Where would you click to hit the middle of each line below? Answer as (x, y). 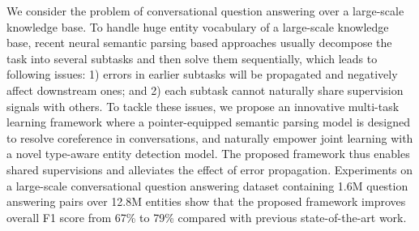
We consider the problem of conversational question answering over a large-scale (205, 11)
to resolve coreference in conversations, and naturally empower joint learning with (210, 137)
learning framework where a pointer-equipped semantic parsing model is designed (208, 122)
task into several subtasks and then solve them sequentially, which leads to (192, 58)
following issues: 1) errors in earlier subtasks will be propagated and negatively (202, 74)
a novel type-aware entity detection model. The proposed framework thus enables (208, 154)
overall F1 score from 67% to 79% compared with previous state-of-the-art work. (207, 217)
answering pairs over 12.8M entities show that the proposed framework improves (206, 201)
